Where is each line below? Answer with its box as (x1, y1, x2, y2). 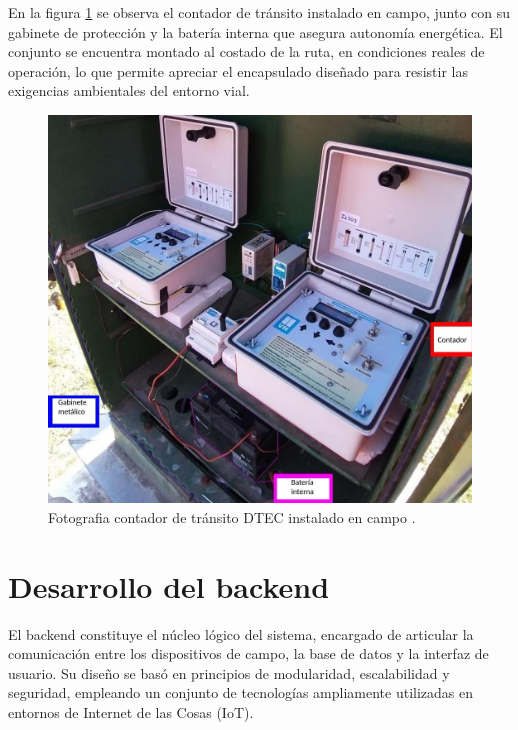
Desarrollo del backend (8, 565, 330, 606)
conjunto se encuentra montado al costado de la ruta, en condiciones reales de (8, 41, 485, 62)
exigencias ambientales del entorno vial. (8, 80, 250, 101)
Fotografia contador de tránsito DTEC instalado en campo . (48, 506, 416, 527)
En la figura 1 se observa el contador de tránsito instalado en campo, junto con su (8, 2, 511, 22)
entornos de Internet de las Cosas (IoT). (8, 702, 254, 723)
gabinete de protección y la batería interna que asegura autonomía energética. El (8, 21, 503, 42)
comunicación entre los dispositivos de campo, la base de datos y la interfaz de (8, 643, 489, 664)
